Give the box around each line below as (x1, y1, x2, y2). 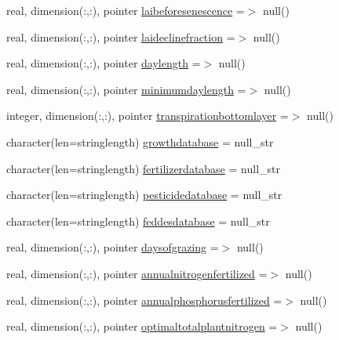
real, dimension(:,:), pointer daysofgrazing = (6, 239, 219, 255)
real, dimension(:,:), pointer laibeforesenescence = (6, 2, 245, 18)
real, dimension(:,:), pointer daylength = (6, 55, 201, 71)
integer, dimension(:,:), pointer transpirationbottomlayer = (6, 107, 289, 124)
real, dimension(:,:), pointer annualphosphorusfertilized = (6, 291, 282, 308)
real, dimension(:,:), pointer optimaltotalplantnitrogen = (6, 318, 278, 335)
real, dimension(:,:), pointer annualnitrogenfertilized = (6, 265, 268, 281)
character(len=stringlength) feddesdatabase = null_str (6, 212, 270, 229)
